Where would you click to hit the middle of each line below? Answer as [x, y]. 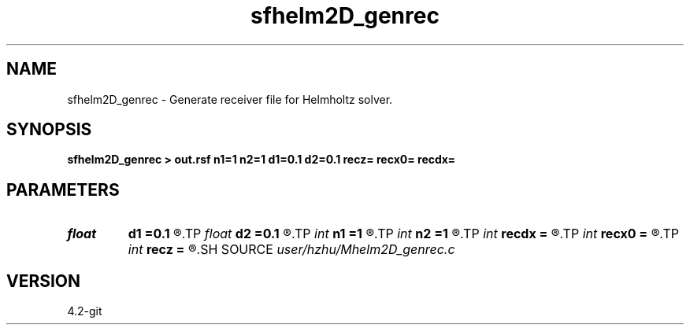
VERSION [44, 281]
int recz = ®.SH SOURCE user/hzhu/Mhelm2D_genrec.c [291, 250]
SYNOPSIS [49, 130]
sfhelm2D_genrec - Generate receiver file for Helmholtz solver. [230, 99]
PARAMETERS [63, 189]
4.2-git [85, 311]
